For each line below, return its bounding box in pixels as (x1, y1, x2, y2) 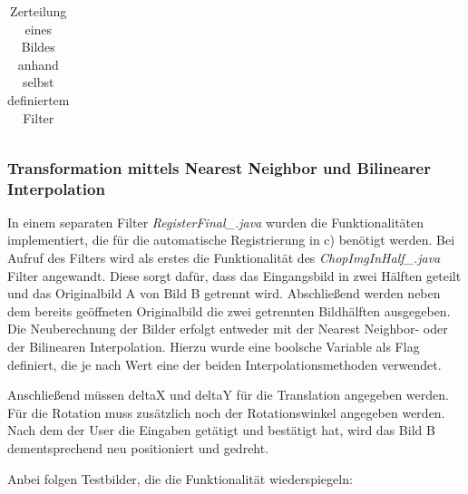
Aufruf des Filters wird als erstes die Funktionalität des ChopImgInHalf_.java (7, 247, 441, 266)
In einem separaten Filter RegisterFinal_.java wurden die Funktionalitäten (7, 212, 424, 231)
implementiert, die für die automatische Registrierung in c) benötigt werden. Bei (7, 230, 455, 249)
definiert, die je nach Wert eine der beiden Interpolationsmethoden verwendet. (7, 354, 442, 373)
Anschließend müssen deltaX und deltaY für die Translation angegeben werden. (7, 385, 449, 404)
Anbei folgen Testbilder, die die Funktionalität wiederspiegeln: (7, 469, 353, 488)
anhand (17, 54, 59, 73)
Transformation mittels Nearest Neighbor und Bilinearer (7, 156, 431, 179)
